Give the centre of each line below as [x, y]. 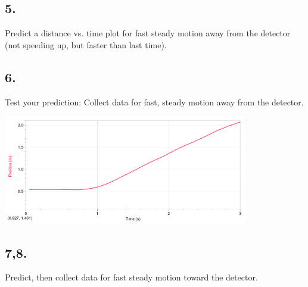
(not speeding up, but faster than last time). [86, 44]
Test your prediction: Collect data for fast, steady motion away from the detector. [154, 102]
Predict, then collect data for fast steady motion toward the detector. [131, 277]
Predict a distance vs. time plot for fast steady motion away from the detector [148, 33]
